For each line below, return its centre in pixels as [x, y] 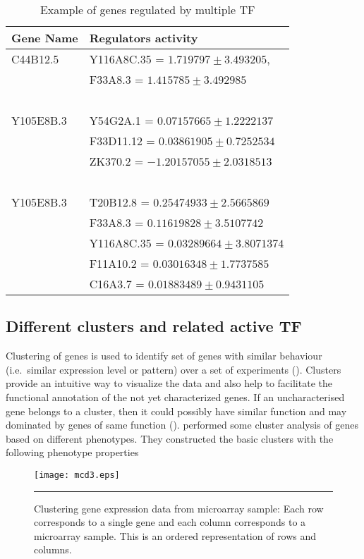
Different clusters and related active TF [154, 326]
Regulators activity [144, 38]
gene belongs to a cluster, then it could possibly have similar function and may [176, 411]
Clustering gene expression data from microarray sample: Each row [179, 508]
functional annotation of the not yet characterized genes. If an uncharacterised [175, 397]
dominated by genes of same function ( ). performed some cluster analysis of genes [182, 425]
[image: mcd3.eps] [77, 475]
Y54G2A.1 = [121, 120]
